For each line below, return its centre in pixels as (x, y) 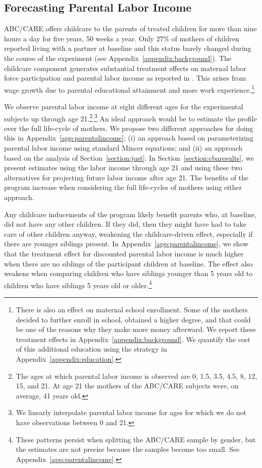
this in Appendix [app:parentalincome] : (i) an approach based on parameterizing (129, 138)
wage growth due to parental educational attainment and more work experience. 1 (129, 89)
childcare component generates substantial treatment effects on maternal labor (125, 68)
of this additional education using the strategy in (91, 349)
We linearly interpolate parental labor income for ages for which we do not (131, 412)
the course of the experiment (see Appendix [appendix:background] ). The (118, 58)
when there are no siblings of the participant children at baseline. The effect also (128, 263)
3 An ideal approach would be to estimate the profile (176, 117)
